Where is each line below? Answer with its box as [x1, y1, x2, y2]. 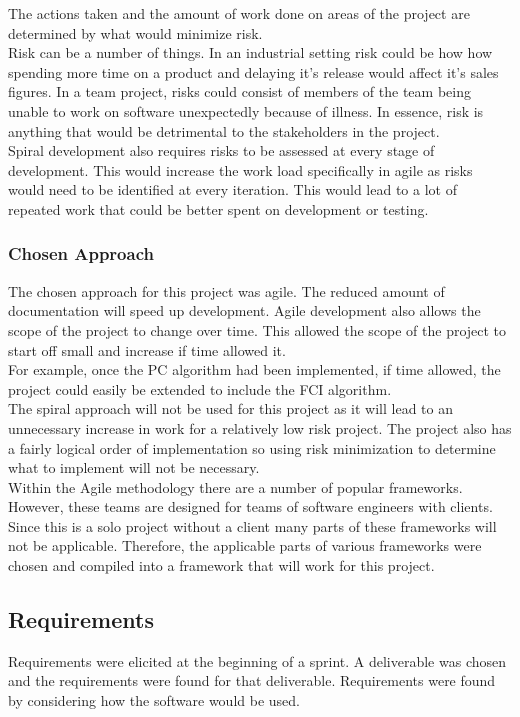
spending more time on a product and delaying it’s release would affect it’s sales [8, 61, 499, 82]
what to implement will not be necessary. [8, 457, 260, 478]
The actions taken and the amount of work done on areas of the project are [8, 3, 470, 23]
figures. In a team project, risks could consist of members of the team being [8, 81, 471, 102]
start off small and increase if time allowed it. [8, 339, 286, 360]
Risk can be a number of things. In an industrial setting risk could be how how [8, 42, 493, 63]
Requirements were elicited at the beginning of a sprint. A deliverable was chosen [8, 650, 507, 671]
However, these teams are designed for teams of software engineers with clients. [8, 496, 493, 517]
